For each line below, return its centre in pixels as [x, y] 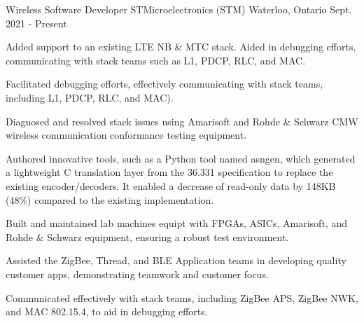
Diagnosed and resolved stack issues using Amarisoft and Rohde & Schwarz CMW [182, 121]
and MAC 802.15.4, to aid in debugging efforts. [107, 311]
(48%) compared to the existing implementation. [110, 199]
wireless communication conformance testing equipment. [126, 135]
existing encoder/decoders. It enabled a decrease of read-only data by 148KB [171, 185]
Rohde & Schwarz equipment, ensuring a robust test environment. [147, 236]
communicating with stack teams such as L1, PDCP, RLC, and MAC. [156, 60]
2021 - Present [36, 23]
